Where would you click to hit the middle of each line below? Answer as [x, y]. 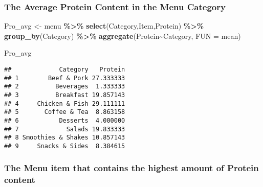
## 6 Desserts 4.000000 [65, 120]
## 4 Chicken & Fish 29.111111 [65, 103]
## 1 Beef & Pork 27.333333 [65, 78]
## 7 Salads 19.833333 [65, 129]
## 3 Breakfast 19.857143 [65, 95]
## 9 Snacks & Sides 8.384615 [65, 146]
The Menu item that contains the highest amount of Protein [131, 168]
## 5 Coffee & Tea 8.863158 [65, 112]
